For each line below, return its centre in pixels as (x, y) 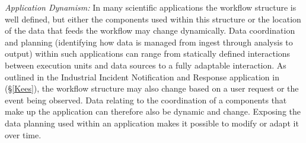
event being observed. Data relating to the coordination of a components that (146, 100)
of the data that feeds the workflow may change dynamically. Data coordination (150, 30)
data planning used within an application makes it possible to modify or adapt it (152, 123)
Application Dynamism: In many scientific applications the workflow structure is (151, 7)
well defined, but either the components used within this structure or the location (153, 19)
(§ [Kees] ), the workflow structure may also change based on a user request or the (152, 88)
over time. (23, 134)
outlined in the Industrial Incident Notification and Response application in (142, 77)
